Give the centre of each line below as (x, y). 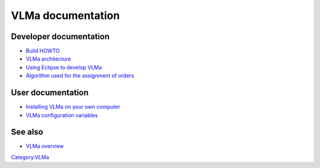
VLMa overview (45, 146)
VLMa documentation (65, 15)
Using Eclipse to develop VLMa (64, 67)
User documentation (50, 93)
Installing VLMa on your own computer (73, 107)
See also (27, 132)
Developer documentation (60, 37)
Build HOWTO (43, 51)
